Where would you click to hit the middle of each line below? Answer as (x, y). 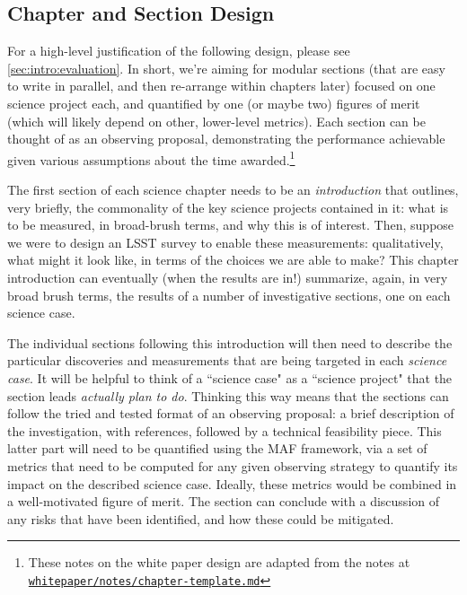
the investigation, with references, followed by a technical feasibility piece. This (225, 430)
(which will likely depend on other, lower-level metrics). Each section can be (216, 121)
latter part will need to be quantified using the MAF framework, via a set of (217, 448)
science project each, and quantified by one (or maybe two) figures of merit (214, 103)
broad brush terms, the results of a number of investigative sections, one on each (229, 295)
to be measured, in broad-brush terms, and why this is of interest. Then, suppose (231, 225)
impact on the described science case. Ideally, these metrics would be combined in (232, 483)
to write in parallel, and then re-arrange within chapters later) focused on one (221, 86)
